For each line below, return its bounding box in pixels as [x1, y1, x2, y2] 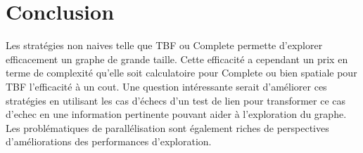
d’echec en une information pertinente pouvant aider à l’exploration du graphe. [6, 107, 347, 121]
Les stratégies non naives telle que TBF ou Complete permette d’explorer [6, 38, 323, 53]
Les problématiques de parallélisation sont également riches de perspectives [6, 120, 329, 135]
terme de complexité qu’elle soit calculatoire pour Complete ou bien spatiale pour [6, 65, 357, 80]
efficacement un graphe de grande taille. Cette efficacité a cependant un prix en [6, 51, 348, 66]
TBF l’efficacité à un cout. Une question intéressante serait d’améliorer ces [6, 79, 327, 93]
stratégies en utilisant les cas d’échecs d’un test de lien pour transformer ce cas [6, 93, 346, 107]
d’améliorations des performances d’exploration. [6, 134, 212, 149]
